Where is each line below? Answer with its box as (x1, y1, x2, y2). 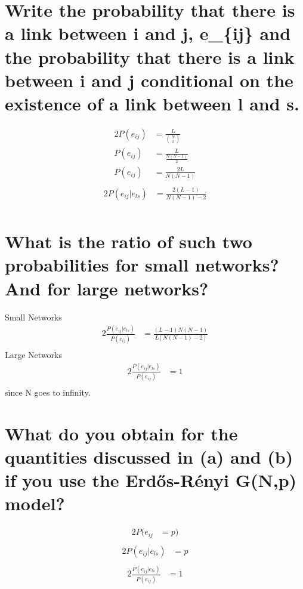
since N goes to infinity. (5, 386, 91, 399)
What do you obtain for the (5, 421, 238, 445)
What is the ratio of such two (5, 229, 252, 254)
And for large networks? (5, 276, 209, 300)
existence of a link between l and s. (5, 91, 299, 115)
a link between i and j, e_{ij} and (5, 21, 291, 45)
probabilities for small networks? (5, 252, 279, 277)
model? (5, 491, 65, 516)
